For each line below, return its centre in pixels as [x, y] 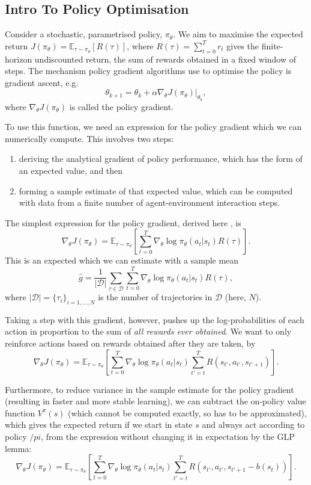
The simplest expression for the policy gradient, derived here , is [123, 222]
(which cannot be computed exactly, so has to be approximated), [187, 412]
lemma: [18, 448]
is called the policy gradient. [122, 106]
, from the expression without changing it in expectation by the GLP [168, 436]
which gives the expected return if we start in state [99, 425]
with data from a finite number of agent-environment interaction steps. [149, 202]
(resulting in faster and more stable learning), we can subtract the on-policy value [155, 401]
